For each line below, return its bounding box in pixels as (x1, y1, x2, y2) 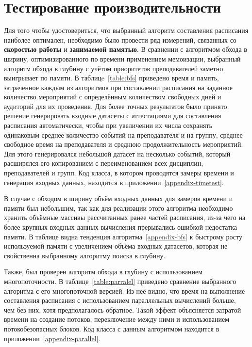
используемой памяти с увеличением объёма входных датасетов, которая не (4, 241, 228, 251)
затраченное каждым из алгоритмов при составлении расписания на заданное (4, 82, 233, 92)
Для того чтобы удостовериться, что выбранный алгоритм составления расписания (4, 25, 249, 35)
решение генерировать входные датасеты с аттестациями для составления (4, 110, 221, 121)
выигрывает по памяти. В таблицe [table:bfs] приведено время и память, (4, 73, 219, 83)
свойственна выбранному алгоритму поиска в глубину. (4, 250, 166, 260)
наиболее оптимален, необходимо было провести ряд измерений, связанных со (4, 34, 236, 45)
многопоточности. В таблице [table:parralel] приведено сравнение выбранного (4, 276, 236, 286)
